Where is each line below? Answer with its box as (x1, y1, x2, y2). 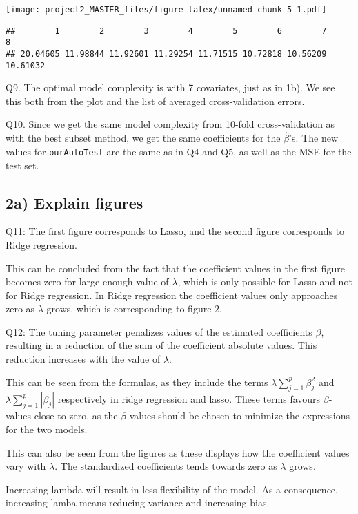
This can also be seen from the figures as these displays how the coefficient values (6, 445, 350, 459)
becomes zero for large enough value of (6, 274, 169, 289)
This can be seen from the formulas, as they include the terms (6, 374, 268, 389)
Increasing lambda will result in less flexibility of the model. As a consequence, (6, 482, 338, 496)
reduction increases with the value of (6, 352, 161, 366)
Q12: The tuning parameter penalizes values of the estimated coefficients (6, 324, 312, 339)
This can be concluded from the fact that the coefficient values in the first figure (6, 260, 345, 275)
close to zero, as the (34, 408, 118, 423)
